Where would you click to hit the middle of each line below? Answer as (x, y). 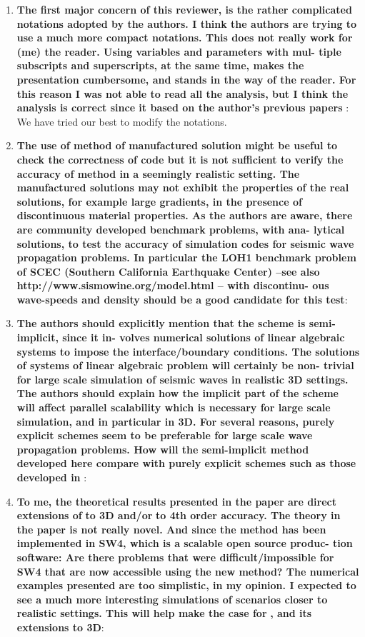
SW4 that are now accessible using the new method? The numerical (188, 571)
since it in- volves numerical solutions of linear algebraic (204, 337)
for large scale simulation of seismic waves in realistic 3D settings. (182, 379)
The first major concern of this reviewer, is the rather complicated (184, 9)
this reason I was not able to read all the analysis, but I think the (182, 93)
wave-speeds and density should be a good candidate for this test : (182, 299)
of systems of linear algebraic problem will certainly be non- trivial (185, 365)
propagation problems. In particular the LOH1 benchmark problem (186, 257)
